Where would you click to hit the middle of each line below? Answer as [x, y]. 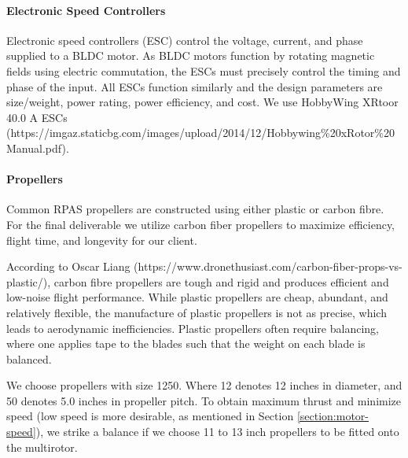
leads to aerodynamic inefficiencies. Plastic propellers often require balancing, [193, 328]
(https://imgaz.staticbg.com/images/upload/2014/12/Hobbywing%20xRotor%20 [200, 133]
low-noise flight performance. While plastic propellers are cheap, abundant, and [197, 297]
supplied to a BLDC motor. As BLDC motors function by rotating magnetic [191, 55]
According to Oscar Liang [68, 266]
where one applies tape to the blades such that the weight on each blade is [186, 343]
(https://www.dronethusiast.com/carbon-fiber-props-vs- [268, 266]
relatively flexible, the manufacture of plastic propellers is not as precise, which [197, 312]
